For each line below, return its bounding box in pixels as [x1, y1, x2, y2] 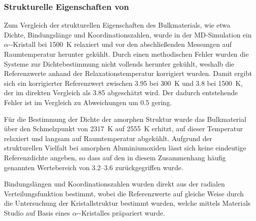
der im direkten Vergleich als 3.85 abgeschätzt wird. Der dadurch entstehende [4, 87, 238, 98]
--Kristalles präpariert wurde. [76, 207, 165, 218]
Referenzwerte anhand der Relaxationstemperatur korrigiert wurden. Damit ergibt [4, 68, 252, 78]
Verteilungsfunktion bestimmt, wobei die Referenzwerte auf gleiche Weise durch [4, 188, 244, 198]
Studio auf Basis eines [4, 207, 70, 218]
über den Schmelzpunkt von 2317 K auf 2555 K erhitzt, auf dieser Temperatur [4, 123, 243, 134]
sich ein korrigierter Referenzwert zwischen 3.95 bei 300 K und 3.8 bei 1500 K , [4, 77, 243, 88]
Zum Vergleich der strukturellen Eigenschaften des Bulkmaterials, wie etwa [4, 20, 230, 30]
